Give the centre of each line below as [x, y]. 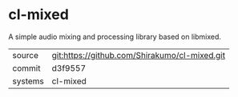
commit [26, 68]
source [25, 55]
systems [28, 81]
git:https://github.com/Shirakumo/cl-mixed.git [139, 55]
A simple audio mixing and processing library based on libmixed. [115, 37]
